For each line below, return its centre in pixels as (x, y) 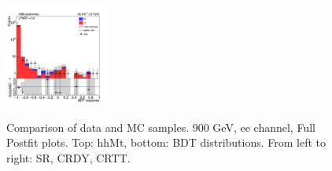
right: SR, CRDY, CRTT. (68, 157)
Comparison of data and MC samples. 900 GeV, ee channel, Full (161, 127)
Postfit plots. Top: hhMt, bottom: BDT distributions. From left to (166, 142)
